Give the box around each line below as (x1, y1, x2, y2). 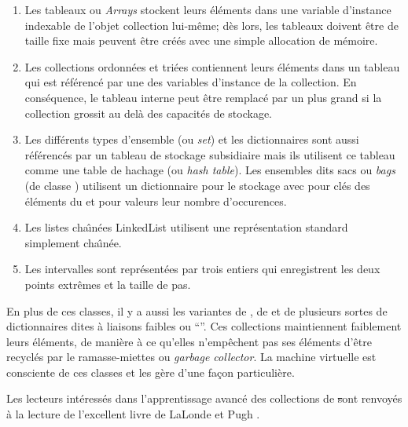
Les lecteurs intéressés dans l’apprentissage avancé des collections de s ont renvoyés (6, 390, 402, 407)
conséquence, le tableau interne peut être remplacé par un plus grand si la (24, 89, 382, 105)
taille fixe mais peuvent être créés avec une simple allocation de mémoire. (24, 32, 378, 49)
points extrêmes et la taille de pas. (24, 276, 191, 292)
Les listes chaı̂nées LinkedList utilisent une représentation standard (24, 219, 348, 235)
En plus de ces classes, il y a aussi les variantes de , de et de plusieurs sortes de (6, 302, 388, 319)
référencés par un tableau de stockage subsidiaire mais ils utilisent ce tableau (24, 146, 395, 162)
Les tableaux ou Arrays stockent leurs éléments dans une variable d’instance (24, 2, 391, 17)
